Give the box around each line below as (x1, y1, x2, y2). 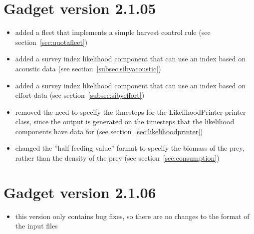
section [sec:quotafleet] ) (15, 36, 88, 47)
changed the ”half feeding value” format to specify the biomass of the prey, (15, 143, 245, 153)
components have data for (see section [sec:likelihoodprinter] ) (15, 126, 203, 136)
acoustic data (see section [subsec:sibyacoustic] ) (15, 63, 161, 73)
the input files (15, 221, 58, 231)
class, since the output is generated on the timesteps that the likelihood (15, 116, 235, 127)
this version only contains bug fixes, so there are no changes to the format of (15, 211, 250, 221)
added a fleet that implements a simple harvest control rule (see (15, 27, 211, 37)
